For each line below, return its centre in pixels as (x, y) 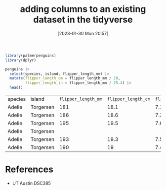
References (29, 169)
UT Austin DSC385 (31, 183)
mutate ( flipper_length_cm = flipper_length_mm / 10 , (65, 78)
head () (16, 88)
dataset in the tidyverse (83, 20)
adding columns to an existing (83, 9)
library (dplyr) (21, 60)
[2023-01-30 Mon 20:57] (83, 33)
